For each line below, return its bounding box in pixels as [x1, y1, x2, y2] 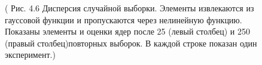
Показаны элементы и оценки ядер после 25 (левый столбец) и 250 [5, 25, 250, 38]
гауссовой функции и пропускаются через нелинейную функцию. [5, 13, 242, 26]
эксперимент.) [5, 48, 56, 61]
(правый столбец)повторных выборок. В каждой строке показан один [5, 36, 257, 49]
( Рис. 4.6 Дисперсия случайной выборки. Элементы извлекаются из [5, 2, 254, 14]
